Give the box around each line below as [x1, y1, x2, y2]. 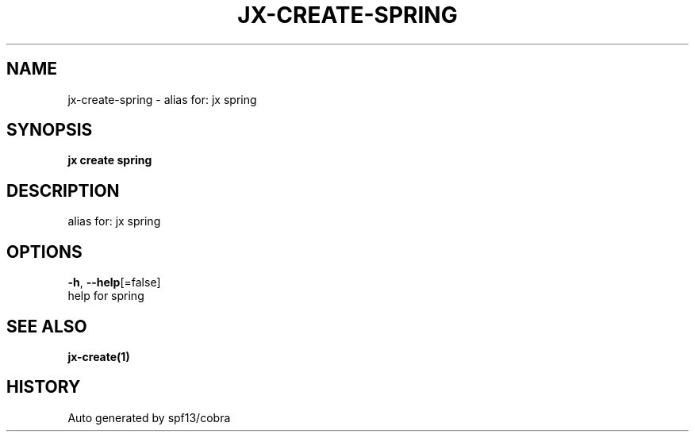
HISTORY [6, 377, 81, 398]
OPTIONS [6, 241, 83, 262]
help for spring [67, 289, 144, 303]
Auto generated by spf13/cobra [67, 410, 231, 425]
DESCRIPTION [6, 180, 120, 201]
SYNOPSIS [6, 120, 93, 140]
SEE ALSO [6, 316, 87, 336]
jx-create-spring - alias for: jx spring [67, 92, 257, 106]
